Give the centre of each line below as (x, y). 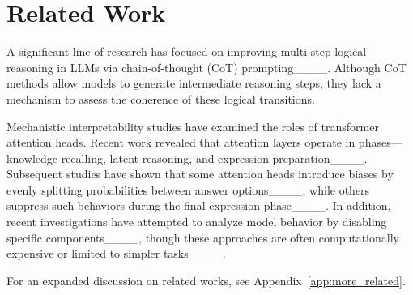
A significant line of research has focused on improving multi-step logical (187, 51)
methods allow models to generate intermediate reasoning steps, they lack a (194, 83)
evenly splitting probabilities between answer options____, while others (188, 189)
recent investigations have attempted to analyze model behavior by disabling (197, 222)
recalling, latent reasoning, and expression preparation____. (214, 158)
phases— (380, 142)
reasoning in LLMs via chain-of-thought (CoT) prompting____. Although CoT (206, 67)
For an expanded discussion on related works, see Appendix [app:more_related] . (206, 280)
